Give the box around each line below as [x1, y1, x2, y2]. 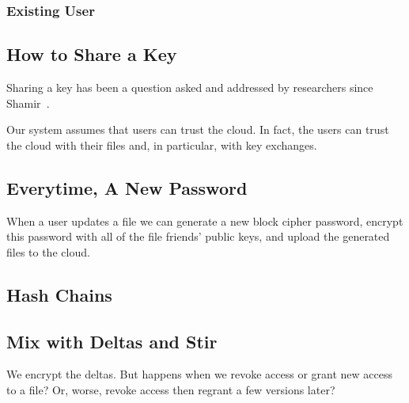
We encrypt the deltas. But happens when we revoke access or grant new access [6, 366, 392, 382]
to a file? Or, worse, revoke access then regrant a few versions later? [6, 381, 335, 397]
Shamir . [6, 94, 50, 111]
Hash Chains [6, 282, 112, 306]
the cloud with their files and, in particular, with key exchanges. [6, 136, 317, 153]
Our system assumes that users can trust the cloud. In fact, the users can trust [6, 121, 389, 138]
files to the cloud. [6, 243, 90, 260]
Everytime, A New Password [6, 175, 248, 200]
